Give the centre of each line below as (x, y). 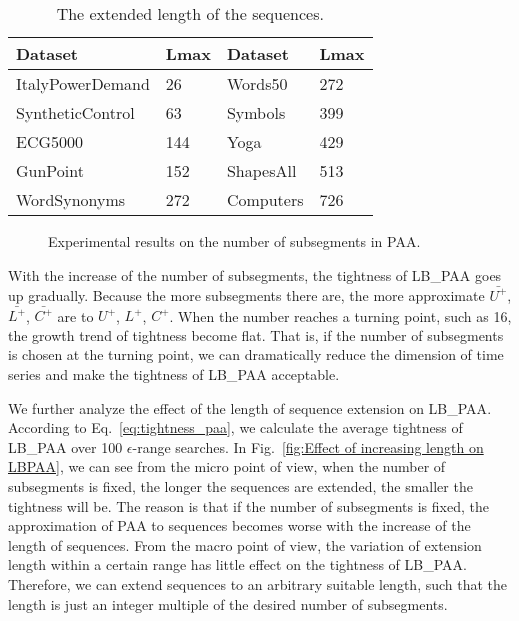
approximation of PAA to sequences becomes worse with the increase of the (239, 525)
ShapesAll (261, 170)
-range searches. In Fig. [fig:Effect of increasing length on (308, 446)
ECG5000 (50, 141)
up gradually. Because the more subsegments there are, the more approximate (246, 294)
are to (75, 315)
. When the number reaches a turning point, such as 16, (340, 315)
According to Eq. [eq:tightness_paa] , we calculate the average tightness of (235, 427)
